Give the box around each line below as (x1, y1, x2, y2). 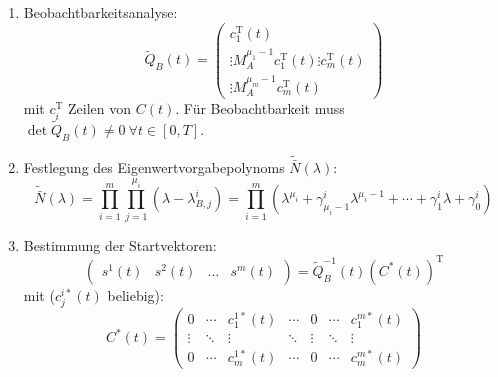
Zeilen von (68, 98, 132, 119)
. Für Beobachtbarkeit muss (175, 98, 345, 119)
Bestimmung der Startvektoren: (23, 234, 217, 255)
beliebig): (107, 284, 164, 305)
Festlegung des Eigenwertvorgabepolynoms (23, 156, 285, 177)
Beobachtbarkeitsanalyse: (23, 2, 178, 22)
